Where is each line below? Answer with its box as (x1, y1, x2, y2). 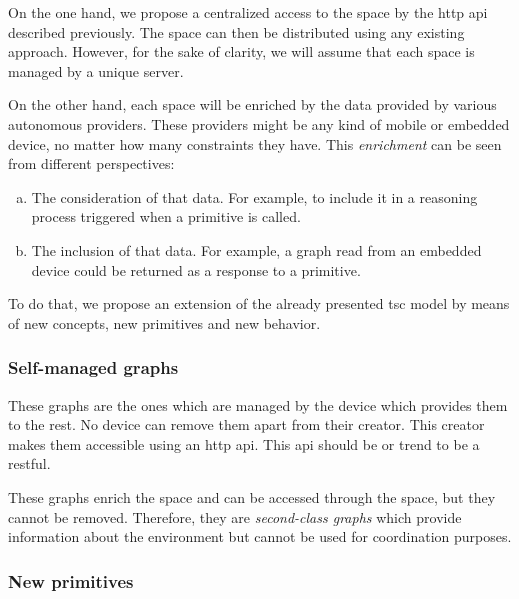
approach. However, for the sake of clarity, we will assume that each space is (8, 41, 475, 62)
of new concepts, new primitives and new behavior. (8, 312, 321, 333)
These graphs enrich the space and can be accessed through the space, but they (8, 486, 496, 507)
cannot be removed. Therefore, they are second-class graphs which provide (8, 506, 462, 527)
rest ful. (8, 453, 51, 474)
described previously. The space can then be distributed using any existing (8, 21, 465, 42)
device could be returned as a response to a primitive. (31, 259, 361, 280)
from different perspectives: (8, 153, 175, 174)
